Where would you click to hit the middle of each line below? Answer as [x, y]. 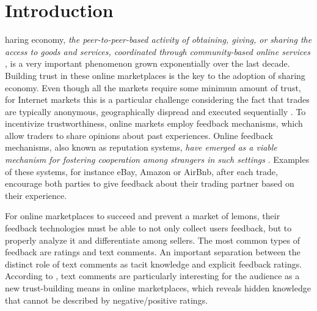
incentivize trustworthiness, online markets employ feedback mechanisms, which [154, 123]
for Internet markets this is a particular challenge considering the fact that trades [157, 99]
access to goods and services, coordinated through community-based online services [158, 51]
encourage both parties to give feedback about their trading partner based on [150, 183]
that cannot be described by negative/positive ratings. [107, 300]
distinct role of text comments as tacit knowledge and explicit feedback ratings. [154, 264]
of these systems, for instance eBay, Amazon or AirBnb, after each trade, [141, 171]
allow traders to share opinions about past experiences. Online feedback [139, 135]
